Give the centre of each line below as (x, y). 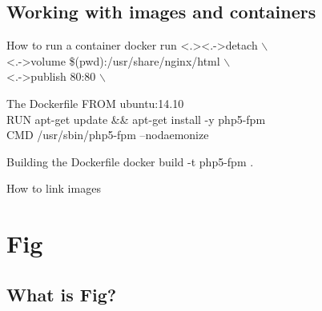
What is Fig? (62, 294)
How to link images (54, 188)
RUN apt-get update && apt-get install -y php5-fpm (136, 119)
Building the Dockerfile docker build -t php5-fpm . (130, 161)
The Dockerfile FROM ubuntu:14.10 (95, 103)
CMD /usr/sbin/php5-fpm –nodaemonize (108, 135)
